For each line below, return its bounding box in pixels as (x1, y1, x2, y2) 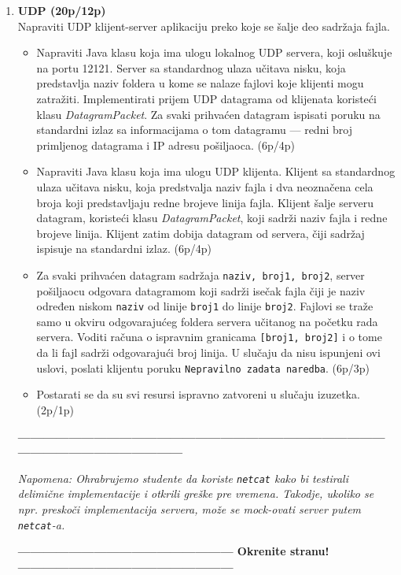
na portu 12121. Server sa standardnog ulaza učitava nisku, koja (36, 59, 346, 76)
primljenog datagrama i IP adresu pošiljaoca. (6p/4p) (36, 136, 295, 153)
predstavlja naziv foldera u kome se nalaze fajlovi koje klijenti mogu (36, 75, 364, 91)
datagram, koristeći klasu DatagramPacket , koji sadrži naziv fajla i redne (36, 210, 388, 226)
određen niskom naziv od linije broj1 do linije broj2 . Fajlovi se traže (36, 298, 373, 314)
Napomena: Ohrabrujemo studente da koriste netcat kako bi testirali (17, 469, 348, 486)
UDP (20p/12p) (17, 2, 106, 18)
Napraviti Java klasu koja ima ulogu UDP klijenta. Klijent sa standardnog (36, 163, 395, 180)
